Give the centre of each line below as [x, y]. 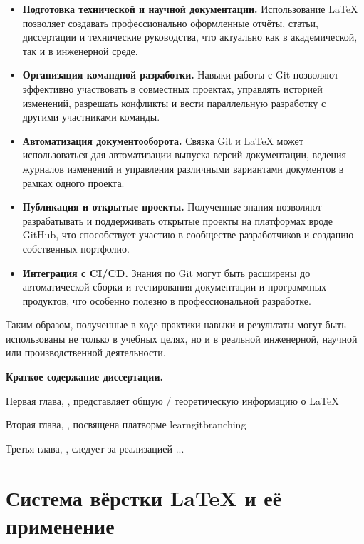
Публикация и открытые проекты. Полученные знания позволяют [172, 207]
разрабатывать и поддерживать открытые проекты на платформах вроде [178, 220]
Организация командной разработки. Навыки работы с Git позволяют [181, 75]
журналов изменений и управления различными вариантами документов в [183, 168]
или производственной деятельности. [86, 352]
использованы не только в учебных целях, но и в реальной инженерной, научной [182, 338]
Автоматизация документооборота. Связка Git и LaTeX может [163, 140]
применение [60, 525]
